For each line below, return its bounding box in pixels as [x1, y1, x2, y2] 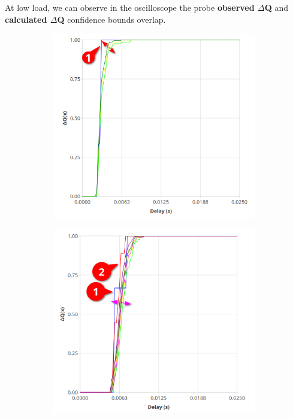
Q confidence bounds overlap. [57, 13, 166, 25]
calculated [5, 13, 47, 25]
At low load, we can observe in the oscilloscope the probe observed [5, 1, 255, 13]
